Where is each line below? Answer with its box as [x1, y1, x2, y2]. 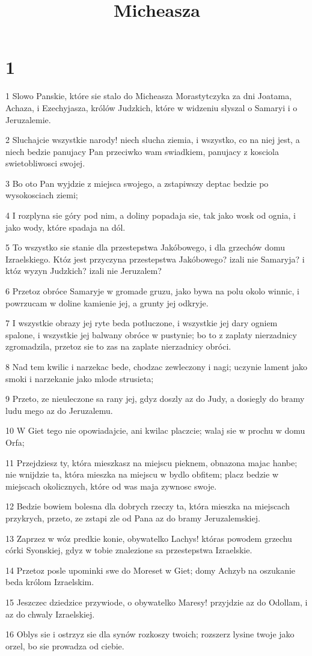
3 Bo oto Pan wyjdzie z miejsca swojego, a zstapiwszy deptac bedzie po [5, 177, 269, 189]
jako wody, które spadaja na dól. [5, 220, 126, 233]
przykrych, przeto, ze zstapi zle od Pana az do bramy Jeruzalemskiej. [5, 511, 260, 524]
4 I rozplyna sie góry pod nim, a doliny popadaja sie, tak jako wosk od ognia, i [5, 209, 296, 222]
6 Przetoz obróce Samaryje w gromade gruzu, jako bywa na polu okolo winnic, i [5, 285, 299, 297]
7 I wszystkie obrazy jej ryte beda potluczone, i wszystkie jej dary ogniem [5, 317, 278, 329]
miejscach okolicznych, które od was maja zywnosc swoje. [5, 479, 217, 492]
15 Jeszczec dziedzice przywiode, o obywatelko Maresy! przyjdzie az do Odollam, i [5, 595, 308, 608]
